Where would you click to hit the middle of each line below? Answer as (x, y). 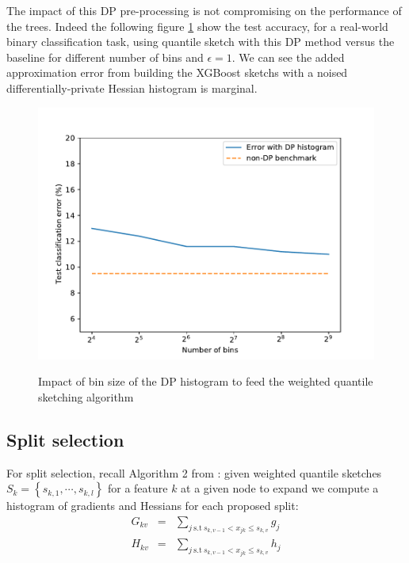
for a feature (138, 488)
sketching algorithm (86, 396)
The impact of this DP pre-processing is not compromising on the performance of (204, 10)
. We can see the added (288, 57)
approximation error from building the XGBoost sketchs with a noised (177, 72)
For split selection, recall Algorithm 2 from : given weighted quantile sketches (194, 472)
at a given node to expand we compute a (280, 488)
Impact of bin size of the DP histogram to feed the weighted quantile (206, 381)
